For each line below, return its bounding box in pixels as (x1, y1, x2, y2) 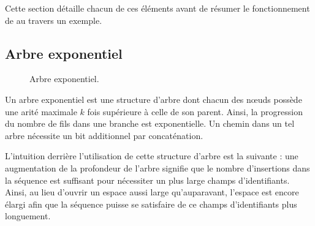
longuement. (5, 209, 51, 222)
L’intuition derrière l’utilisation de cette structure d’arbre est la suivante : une (5, 149, 298, 162)
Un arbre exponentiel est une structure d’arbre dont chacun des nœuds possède (5, 92, 302, 105)
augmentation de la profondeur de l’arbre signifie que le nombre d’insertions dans (5, 161, 310, 174)
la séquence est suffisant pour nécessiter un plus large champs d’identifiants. (5, 173, 290, 186)
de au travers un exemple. (5, 13, 102, 26)
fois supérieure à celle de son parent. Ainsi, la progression (87, 105, 303, 118)
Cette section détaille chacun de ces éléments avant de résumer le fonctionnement (5, 2, 310, 14)
